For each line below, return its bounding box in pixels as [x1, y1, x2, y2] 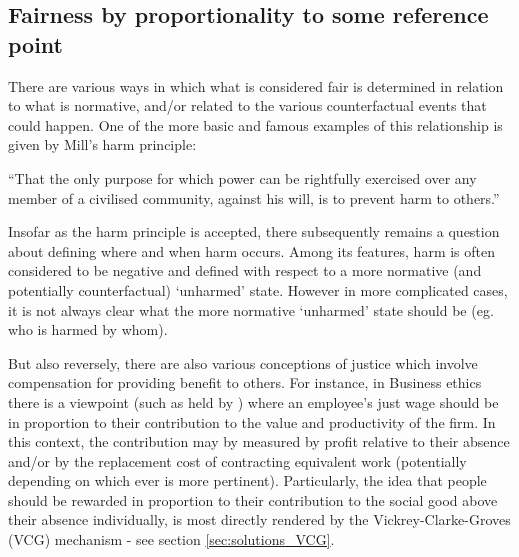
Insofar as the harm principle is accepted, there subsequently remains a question [8, 221, 500, 242]
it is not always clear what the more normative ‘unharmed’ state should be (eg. [8, 299, 494, 320]
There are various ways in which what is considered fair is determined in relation [8, 75, 504, 96]
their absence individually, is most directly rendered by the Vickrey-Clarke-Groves [8, 509, 511, 530]
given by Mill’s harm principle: [8, 134, 197, 155]
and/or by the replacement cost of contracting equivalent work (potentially [8, 450, 467, 471]
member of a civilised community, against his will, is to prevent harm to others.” [8, 187, 500, 208]
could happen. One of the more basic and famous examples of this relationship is [8, 114, 503, 135]
